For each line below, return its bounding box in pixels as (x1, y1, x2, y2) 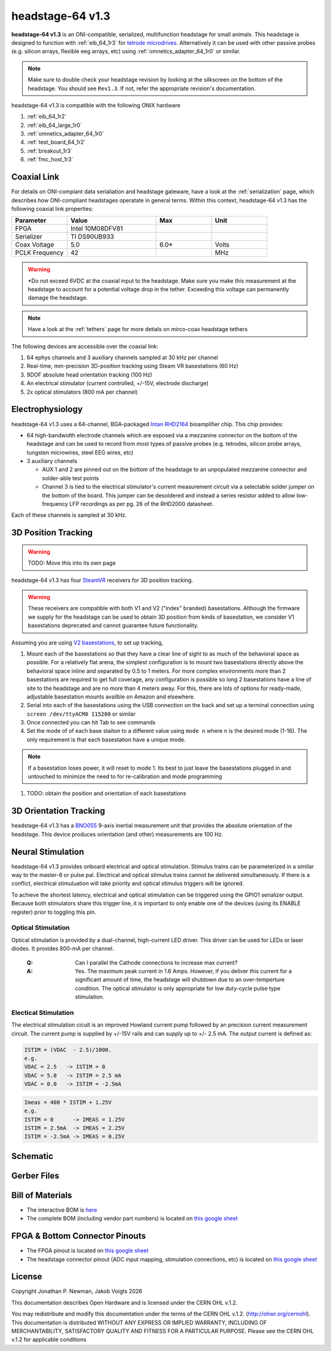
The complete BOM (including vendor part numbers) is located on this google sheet (26, 1215, 238, 1222)
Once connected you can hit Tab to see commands (26, 719, 156, 726)
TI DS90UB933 (70, 232, 115, 241)
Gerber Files (11, 1170, 59, 1181)
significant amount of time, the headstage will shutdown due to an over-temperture (75, 976, 285, 984)
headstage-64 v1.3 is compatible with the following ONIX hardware (11, 101, 181, 109)
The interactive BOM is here (26, 1206, 97, 1214)
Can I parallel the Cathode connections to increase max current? (75, 959, 238, 966)
